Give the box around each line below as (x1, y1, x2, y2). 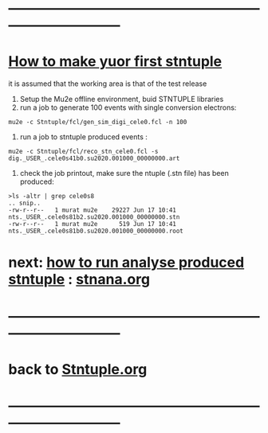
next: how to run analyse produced (8, 254, 245, 271)
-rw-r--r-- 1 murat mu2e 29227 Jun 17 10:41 (8, 206, 177, 214)
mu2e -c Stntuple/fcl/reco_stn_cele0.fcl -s (8, 147, 159, 156)
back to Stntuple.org (8, 360, 148, 378)
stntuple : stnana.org (8, 271, 150, 289)
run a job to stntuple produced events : (19, 132, 148, 142)
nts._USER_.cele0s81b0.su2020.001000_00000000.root (8, 227, 183, 236)
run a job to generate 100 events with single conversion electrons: (19, 103, 237, 112)
